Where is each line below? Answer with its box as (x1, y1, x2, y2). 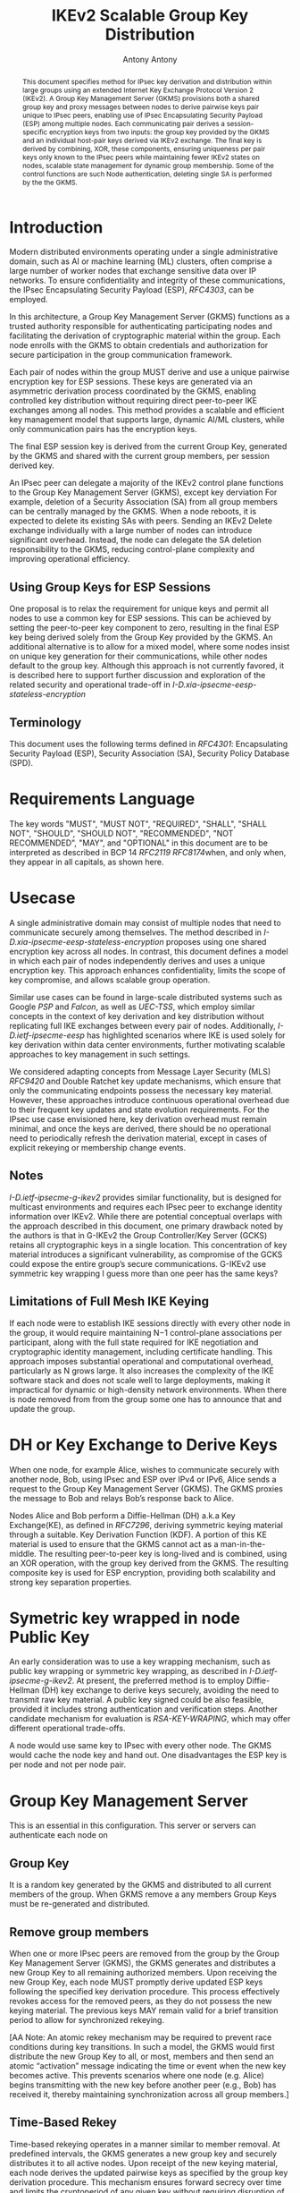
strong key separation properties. (9, 1577, 132, 1587)
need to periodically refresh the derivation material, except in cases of (9, 1133, 268, 1143)
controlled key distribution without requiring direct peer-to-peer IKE (9, 395, 257, 406)
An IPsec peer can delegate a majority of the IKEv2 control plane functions (9, 478, 284, 489)
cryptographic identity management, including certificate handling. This (9, 1346, 273, 1356)
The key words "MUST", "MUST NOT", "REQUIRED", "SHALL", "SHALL (9, 819, 268, 829)
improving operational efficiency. (9, 554, 130, 565)
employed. (9, 294, 48, 305)
